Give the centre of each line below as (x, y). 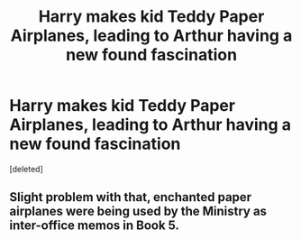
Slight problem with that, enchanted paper (131, 197)
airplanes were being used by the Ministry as (138, 211)
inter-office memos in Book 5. (95, 226)
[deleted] (26, 169)
